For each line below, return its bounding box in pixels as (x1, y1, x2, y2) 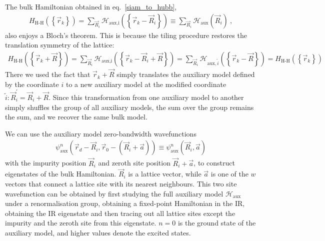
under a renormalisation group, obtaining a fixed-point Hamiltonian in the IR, (5, 198, 245, 208)
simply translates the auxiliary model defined (116, 69, 255, 79)
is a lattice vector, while (128, 168, 201, 179)
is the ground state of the (177, 217, 256, 228)
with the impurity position (5, 157, 86, 168)
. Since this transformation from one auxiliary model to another (48, 91, 244, 102)
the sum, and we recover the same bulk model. (5, 111, 147, 122)
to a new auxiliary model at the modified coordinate (65, 78, 226, 89)
